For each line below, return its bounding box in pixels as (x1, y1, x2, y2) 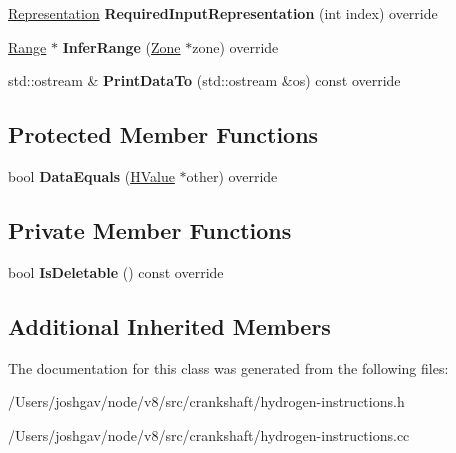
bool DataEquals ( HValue (8, 165, 175, 186)
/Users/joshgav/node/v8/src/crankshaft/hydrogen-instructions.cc (8, 424, 410, 445)
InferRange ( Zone (62, 36, 181, 57)
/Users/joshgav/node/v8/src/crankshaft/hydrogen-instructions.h (8, 391, 405, 412)
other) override (186, 165, 278, 186)
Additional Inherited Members (8, 310, 331, 341)
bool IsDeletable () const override (8, 261, 224, 282)
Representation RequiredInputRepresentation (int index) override (8, 3, 438, 23)
